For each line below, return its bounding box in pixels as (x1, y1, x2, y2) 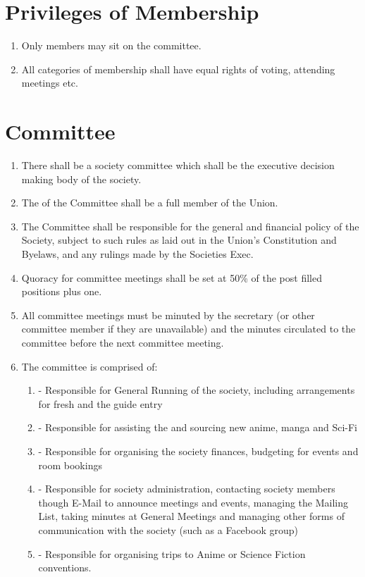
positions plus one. (21, 284, 102, 299)
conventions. (38, 560, 92, 575)
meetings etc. (21, 75, 78, 90)
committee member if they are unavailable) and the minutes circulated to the (21, 321, 356, 336)
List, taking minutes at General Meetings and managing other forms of (38, 509, 345, 523)
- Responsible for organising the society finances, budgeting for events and (38, 443, 359, 458)
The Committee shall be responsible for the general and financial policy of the (21, 218, 359, 233)
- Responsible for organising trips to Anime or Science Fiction (38, 546, 306, 561)
